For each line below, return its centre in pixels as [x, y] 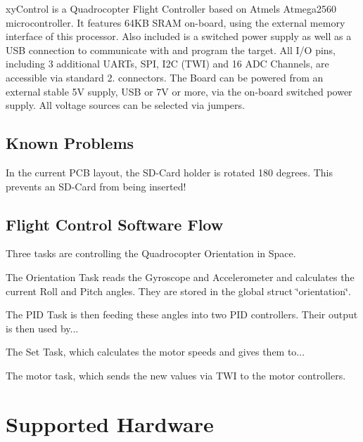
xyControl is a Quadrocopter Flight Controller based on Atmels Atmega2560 [171, 8]
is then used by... [42, 328]
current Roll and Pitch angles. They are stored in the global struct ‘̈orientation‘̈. [178, 291]
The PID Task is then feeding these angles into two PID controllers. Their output [182, 314]
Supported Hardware [110, 423]
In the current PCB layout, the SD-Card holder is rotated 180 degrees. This [169, 172]
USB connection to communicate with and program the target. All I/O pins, [171, 50]
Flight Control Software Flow [115, 224]
